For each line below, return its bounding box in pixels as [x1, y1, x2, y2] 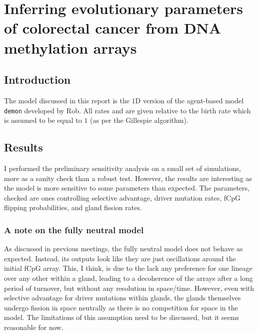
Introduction [4, 72, 71, 87]
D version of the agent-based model [135, 95, 244, 105]
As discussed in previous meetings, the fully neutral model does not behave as [4, 243, 243, 254]
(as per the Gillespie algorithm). [90, 115, 188, 125]
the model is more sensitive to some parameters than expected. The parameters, [4, 183, 249, 193]
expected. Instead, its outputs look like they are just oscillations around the [4, 253, 236, 263]
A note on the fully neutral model [4, 223, 144, 236]
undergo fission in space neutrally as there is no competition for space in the [4, 302, 238, 312]
